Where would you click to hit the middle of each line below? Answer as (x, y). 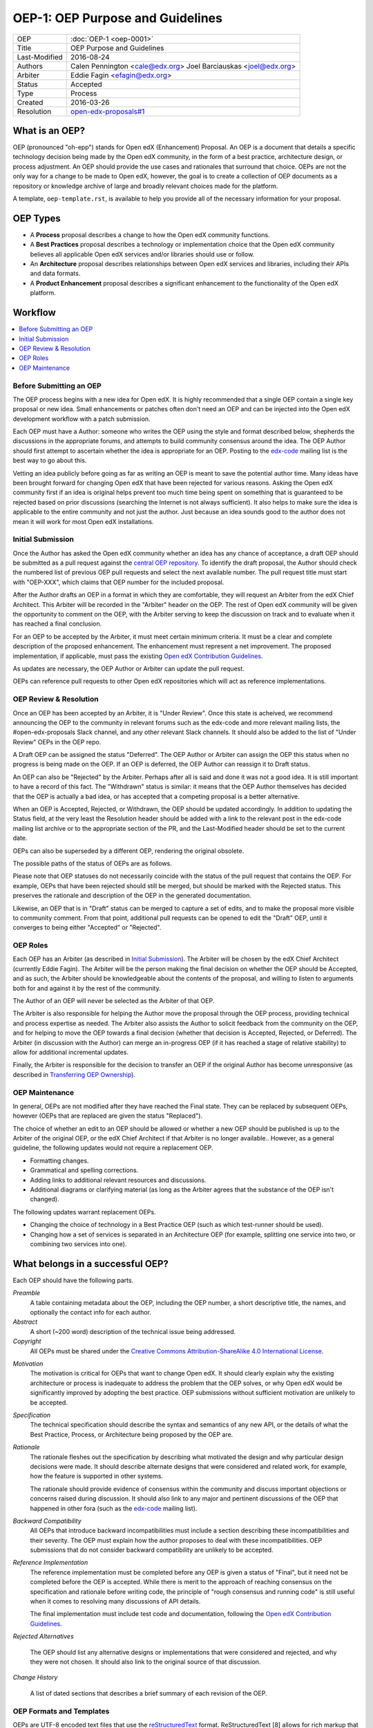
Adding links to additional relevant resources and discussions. (118, 1180)
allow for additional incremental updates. (71, 1052)
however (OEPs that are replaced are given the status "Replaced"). (108, 1116)
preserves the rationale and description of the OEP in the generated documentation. (132, 896)
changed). (45, 1199)
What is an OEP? (49, 130)
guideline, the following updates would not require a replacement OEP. (113, 1148)
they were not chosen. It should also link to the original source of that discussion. (145, 1662)
